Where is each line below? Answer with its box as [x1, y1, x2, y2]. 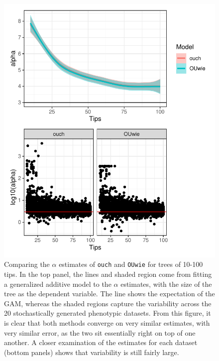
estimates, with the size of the [120, 278, 212, 289]
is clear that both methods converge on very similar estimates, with [4, 318, 210, 328]
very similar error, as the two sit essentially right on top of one [4, 327, 196, 338]
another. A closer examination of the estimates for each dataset [4, 337, 198, 348]
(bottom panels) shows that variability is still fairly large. [4, 347, 179, 357]
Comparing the [4, 259, 50, 269]
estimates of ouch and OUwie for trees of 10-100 [59, 259, 203, 269]
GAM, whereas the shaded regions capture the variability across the [4, 298, 212, 308]
